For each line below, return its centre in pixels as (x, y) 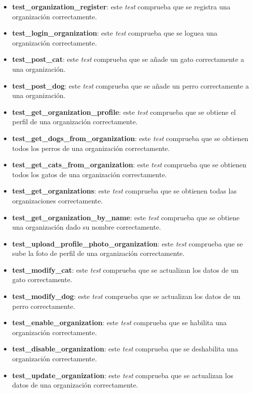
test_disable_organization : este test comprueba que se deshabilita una (125, 349)
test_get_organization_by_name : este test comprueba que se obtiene (126, 217)
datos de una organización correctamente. (75, 385)
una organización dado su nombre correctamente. (87, 227)
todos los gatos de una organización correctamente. (90, 174)
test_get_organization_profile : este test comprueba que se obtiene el (124, 112)
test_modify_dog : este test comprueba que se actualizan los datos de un (126, 296)
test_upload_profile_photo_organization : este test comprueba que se (127, 243)
